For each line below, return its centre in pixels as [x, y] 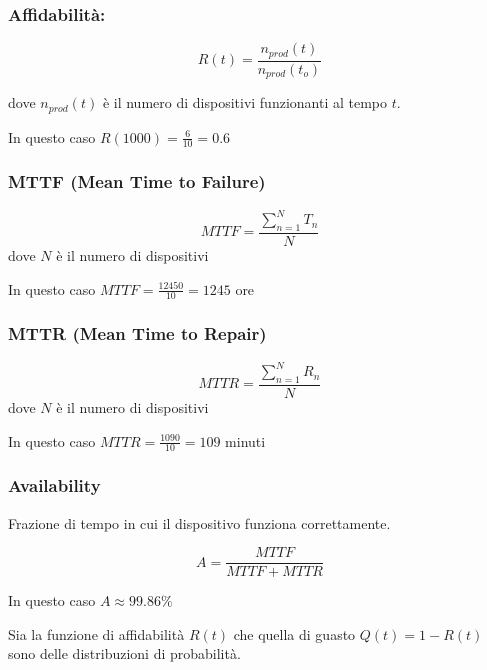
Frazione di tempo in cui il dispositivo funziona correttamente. [199, 522]
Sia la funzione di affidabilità [96, 633]
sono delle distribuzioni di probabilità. [124, 653]
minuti [245, 440]
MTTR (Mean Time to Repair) [137, 333]
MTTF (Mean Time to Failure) [137, 181]
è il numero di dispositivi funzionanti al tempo [245, 102]
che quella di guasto [294, 633]
